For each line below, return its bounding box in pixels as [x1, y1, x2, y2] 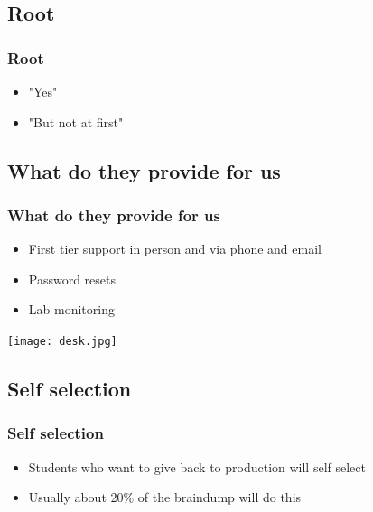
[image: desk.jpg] [7, 334, 117, 348]
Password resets [28, 269, 117, 288]
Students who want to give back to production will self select [28, 457, 366, 476]
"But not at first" [28, 112, 124, 131]
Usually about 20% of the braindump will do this [28, 488, 302, 507]
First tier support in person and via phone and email [28, 239, 322, 258]
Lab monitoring [28, 300, 115, 319]
